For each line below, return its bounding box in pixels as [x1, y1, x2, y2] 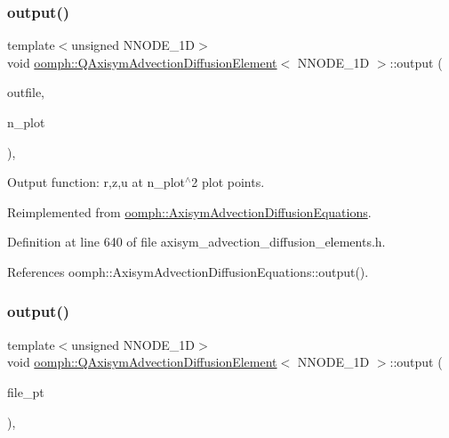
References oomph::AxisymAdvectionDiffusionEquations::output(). [7, 262, 369, 280]
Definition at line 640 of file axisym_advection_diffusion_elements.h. [7, 232, 386, 251]
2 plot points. [191, 173, 265, 191]
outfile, [7, 83, 45, 101]
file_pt [7, 382, 44, 401]
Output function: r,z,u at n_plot [7, 173, 185, 191]
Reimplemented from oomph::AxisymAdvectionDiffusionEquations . [7, 202, 372, 221]
